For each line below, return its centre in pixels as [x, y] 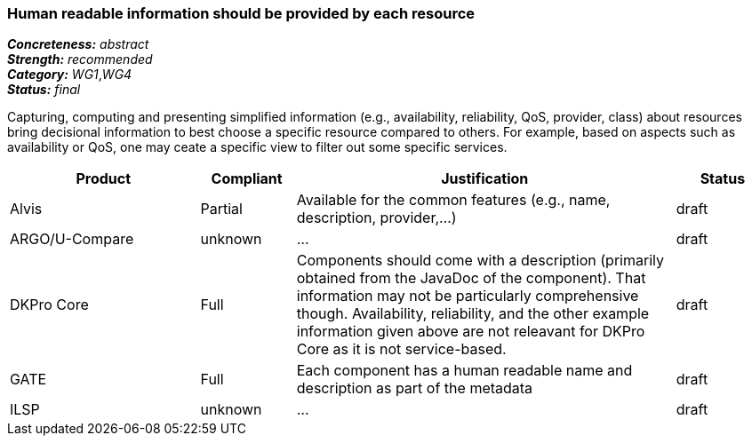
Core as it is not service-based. [401, 349]
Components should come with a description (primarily [480, 261]
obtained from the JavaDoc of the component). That [471, 278]
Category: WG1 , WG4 [70, 75]
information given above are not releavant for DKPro [471, 332]
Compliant [247, 179]
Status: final [44, 90]
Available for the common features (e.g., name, [453, 200]
